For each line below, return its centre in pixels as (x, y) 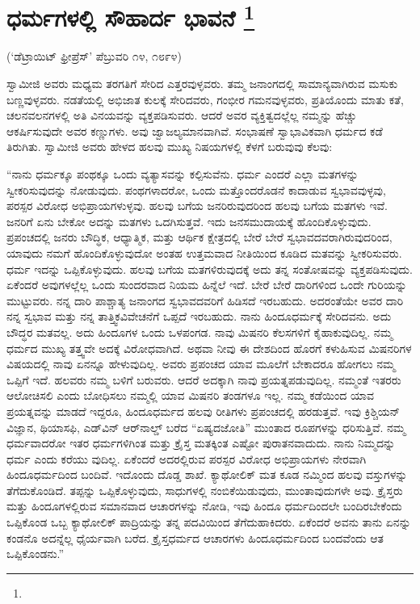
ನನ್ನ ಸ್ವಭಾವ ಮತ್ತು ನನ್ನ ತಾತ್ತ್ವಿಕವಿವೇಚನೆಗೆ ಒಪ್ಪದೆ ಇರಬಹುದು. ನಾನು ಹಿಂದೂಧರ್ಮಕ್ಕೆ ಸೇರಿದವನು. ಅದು (199, 316)
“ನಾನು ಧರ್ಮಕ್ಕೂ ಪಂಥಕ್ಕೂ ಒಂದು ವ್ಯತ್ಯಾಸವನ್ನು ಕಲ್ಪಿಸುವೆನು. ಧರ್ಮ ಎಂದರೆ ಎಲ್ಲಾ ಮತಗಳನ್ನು (183, 174)
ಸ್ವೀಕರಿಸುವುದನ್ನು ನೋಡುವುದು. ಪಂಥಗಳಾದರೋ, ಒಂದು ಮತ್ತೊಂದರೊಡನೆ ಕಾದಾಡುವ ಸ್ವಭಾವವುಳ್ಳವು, (196, 189)
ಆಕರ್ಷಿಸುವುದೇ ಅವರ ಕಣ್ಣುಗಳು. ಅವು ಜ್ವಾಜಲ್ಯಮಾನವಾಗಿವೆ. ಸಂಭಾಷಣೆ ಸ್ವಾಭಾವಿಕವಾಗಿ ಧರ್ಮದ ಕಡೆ (195, 130)
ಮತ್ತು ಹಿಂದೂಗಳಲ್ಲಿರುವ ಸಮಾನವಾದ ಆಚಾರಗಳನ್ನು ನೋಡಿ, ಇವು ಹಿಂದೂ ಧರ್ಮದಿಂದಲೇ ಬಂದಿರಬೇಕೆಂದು (204, 506)
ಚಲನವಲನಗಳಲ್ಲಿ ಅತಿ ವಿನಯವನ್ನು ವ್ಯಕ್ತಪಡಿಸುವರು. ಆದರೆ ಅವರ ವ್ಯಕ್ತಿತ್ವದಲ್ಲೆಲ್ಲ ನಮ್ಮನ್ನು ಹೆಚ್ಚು (182, 115)
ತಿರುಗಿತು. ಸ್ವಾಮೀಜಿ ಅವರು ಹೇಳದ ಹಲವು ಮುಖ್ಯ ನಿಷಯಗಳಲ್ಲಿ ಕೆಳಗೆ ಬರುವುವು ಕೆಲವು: (170, 147)
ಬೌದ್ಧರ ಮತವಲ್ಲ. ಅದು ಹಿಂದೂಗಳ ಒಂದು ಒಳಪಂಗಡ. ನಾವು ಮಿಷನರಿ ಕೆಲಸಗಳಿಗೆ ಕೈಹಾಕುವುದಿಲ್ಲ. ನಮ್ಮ (199, 331)
